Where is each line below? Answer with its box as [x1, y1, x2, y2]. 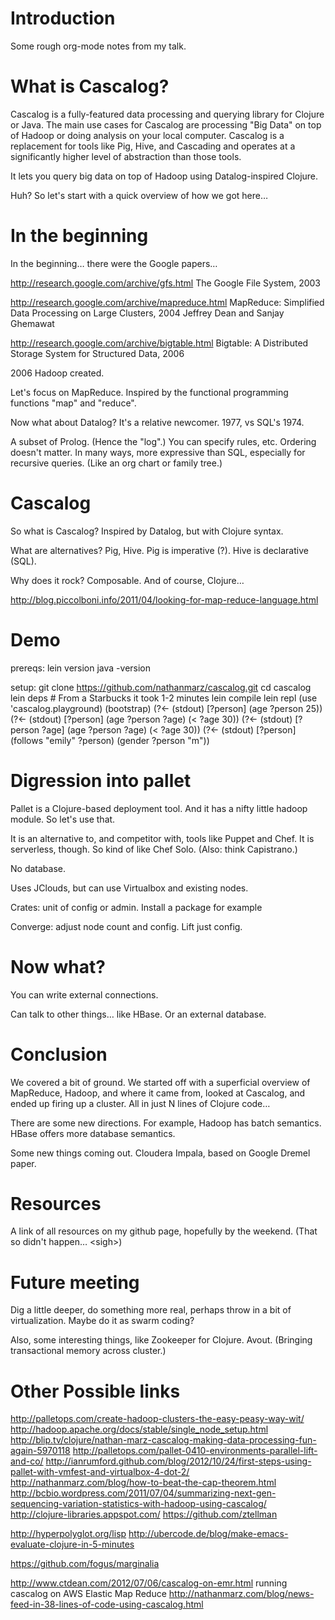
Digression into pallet [10, 769, 192, 792]
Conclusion [10, 1043, 108, 1066]
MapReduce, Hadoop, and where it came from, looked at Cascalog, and [10, 1087, 306, 1099]
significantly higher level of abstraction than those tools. [10, 150, 242, 162]
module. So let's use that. [10, 813, 116, 825]
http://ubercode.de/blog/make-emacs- [128, 1528, 289, 1540]
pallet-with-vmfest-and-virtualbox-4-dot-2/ [10, 1466, 190, 1478]
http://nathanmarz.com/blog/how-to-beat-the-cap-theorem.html [10, 1477, 277, 1489]
